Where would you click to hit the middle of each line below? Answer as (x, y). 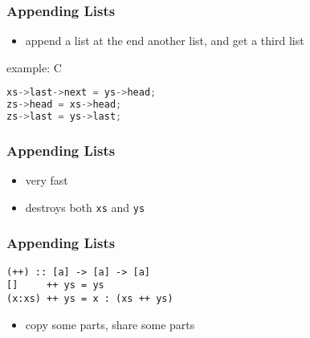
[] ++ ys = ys (55, 285)
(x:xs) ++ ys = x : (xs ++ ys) (90, 299)
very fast (47, 180)
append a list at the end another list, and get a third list (165, 41)
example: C (34, 67)
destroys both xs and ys (85, 207)
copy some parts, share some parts (110, 324)
